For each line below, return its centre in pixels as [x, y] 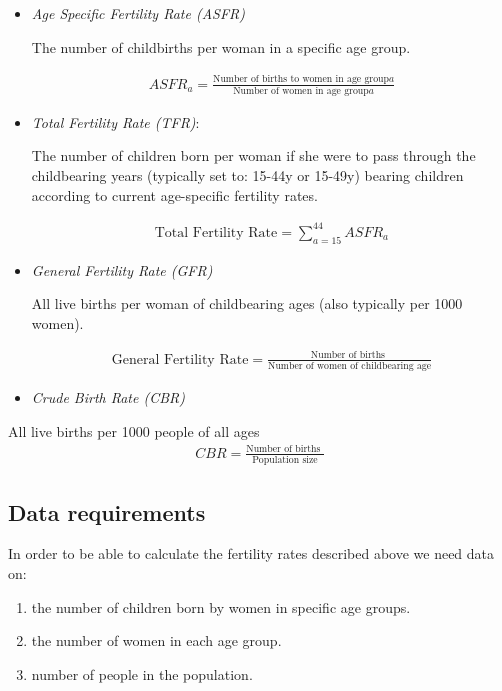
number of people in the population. [142, 673]
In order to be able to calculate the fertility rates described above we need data [251, 553]
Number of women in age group [301, 90]
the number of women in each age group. [156, 640]
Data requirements [107, 511]
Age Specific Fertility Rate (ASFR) [138, 13]
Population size [285, 460]
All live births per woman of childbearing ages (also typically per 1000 [247, 303]
